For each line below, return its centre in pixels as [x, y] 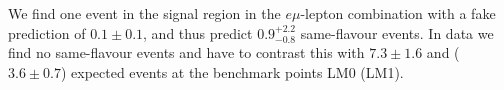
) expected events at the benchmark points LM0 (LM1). [232, 71]
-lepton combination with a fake [398, 13]
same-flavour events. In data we [397, 32]
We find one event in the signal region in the [144, 13]
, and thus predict [198, 32]
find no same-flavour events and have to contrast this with [186, 52]
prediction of [47, 32]
